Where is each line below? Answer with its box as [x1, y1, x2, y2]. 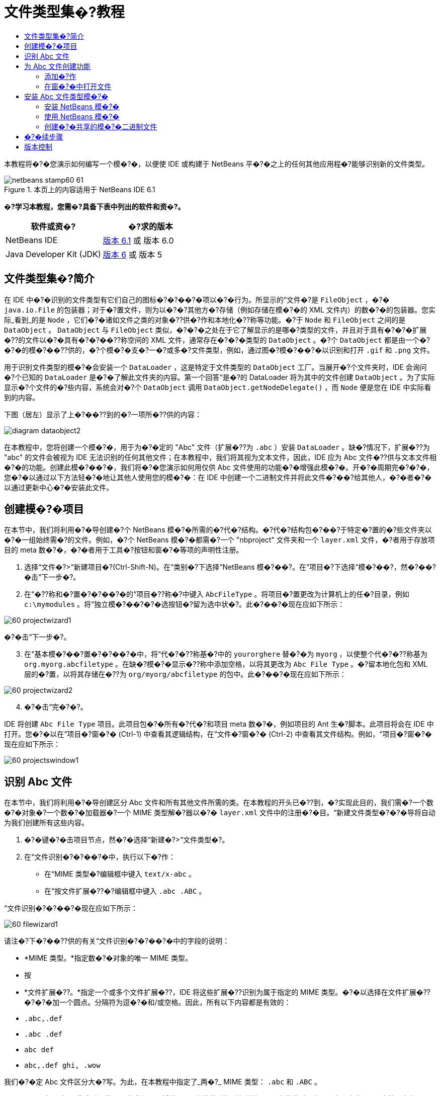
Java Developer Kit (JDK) [6, 249, 101, 259]
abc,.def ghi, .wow [24, 1061, 101, 1070]
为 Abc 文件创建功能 [24, 61, 91, 70]
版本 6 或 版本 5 [103, 249, 162, 260]
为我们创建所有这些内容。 [4, 818, 89, 827]
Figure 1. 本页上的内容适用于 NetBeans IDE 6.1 [4, 185, 155, 194]
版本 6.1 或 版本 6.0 [103, 235, 174, 246]
